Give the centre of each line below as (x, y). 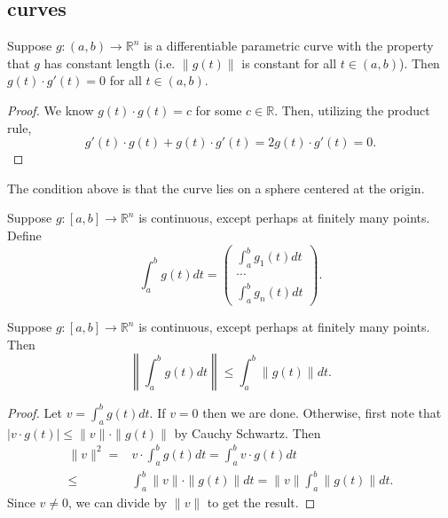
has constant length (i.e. (110, 63)
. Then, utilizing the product (352, 110)
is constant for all (289, 63)
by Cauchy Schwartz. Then (248, 432)
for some (219, 110)
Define (24, 235)
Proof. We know (51, 110)
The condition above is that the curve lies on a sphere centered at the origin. (216, 188)
